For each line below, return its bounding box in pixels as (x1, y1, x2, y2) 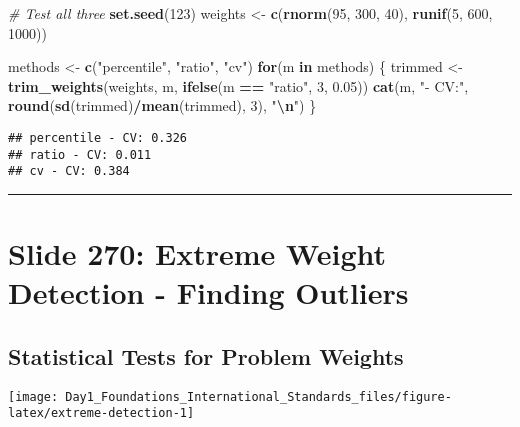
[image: (8, 389, 59, 404)
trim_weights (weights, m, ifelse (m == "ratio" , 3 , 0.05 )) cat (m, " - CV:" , (8, 75, 469, 96)
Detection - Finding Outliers (8, 272, 409, 313)
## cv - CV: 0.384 (8, 164, 130, 179)
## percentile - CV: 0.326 (8, 130, 187, 145)
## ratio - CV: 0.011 (8, 147, 152, 162)
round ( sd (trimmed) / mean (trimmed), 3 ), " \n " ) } (8, 95, 317, 116)
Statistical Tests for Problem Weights (8, 340, 404, 371)
